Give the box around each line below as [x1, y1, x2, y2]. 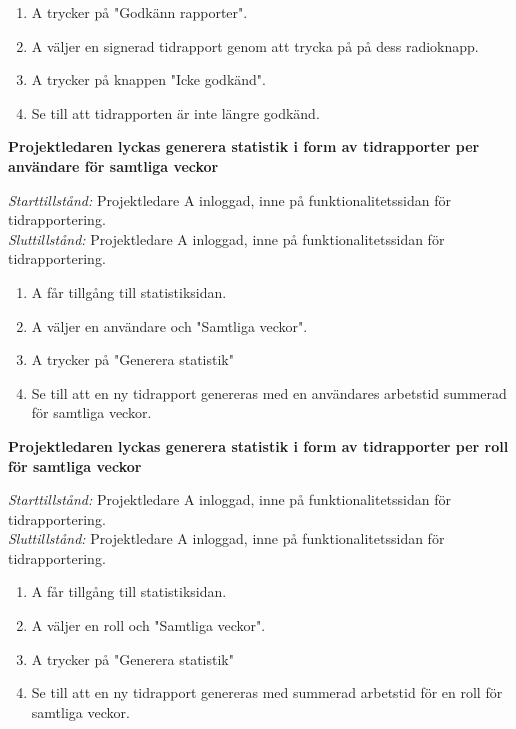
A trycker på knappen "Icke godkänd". [31, 69, 266, 90]
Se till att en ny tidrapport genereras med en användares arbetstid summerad [31, 382, 507, 403]
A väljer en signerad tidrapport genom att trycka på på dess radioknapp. [31, 35, 479, 56]
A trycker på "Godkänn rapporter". [31, 2, 248, 22]
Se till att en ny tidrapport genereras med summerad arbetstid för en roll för [31, 682, 503, 703]
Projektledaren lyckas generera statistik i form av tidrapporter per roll [8, 435, 509, 456]
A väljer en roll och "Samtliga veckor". [31, 615, 266, 636]
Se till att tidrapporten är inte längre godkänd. [31, 102, 320, 123]
